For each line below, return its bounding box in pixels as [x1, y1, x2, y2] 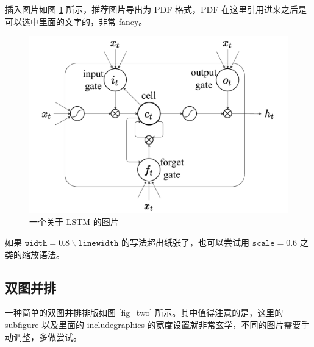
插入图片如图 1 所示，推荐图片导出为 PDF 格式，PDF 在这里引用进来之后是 [5, 3, 307, 15]
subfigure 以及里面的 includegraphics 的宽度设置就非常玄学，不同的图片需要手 [5, 318, 310, 331]
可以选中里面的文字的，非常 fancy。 [5, 15, 148, 27]
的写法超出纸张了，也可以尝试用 [121, 236, 250, 249]
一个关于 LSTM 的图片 [29, 215, 119, 228]
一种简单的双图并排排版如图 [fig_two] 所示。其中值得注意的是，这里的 [5, 306, 284, 319]
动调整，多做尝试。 [5, 330, 82, 343]
